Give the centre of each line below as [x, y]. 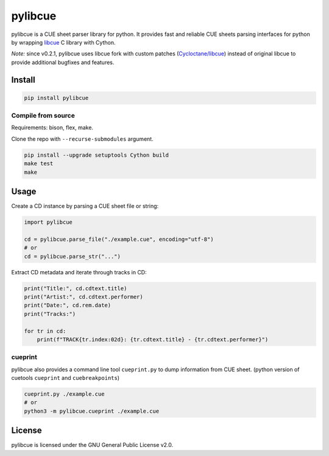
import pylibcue [48, 222]
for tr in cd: [45, 331]
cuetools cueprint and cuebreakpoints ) [65, 378]
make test [39, 164]
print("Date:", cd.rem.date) [68, 305]
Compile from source [43, 116]
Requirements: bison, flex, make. [52, 127]
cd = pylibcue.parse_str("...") [73, 256]
